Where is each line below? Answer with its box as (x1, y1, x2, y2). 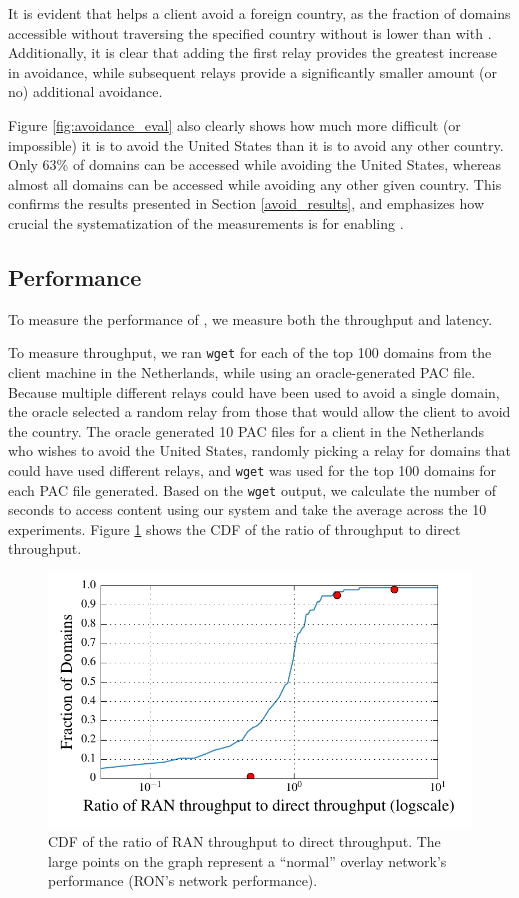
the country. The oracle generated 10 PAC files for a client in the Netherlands (8, 420, 485, 441)
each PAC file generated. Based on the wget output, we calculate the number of (8, 479, 497, 500)
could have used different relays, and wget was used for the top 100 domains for (8, 459, 497, 480)
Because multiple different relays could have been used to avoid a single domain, (8, 381, 500, 402)
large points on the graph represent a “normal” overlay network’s (48, 850, 447, 871)
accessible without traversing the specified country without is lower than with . (8, 22, 492, 43)
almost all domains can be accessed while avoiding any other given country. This (8, 173, 502, 194)
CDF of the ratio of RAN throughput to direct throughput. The (48, 831, 441, 852)
